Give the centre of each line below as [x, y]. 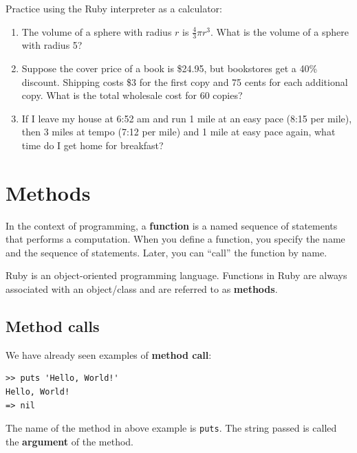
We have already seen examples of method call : [109, 354]
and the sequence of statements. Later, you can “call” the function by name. [166, 252]
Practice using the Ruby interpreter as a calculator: [114, 8]
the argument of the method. [70, 441]
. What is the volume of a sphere [280, 31]
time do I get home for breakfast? [93, 145]
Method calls [53, 326]
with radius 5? [52, 45]
